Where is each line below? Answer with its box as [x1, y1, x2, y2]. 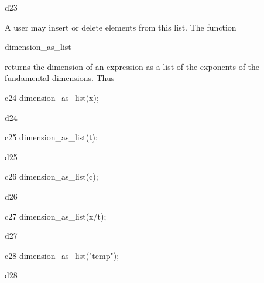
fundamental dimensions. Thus [5, 72, 115, 84]
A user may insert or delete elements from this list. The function [5, 21, 236, 33]
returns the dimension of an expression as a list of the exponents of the [5, 60, 260, 72]
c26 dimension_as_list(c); [5, 170, 98, 183]
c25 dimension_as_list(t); [5, 131, 98, 143]
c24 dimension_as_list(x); [5, 91, 99, 103]
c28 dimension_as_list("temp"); [5, 249, 119, 261]
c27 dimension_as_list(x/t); [5, 210, 107, 222]
